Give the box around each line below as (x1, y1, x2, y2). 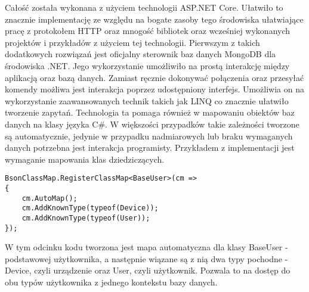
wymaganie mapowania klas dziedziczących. (5, 153, 165, 165)
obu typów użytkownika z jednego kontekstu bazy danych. (5, 276, 218, 288)
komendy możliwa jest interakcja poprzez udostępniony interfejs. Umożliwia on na (5, 83, 305, 95)
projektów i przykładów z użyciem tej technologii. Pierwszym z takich (5, 36, 260, 48)
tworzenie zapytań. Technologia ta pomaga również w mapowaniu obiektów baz (5, 106, 295, 119)
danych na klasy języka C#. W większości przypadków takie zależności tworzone (5, 117, 299, 130)
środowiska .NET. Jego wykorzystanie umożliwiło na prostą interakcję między (5, 59, 290, 72)
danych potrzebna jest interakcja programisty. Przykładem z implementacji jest (5, 141, 295, 154)
